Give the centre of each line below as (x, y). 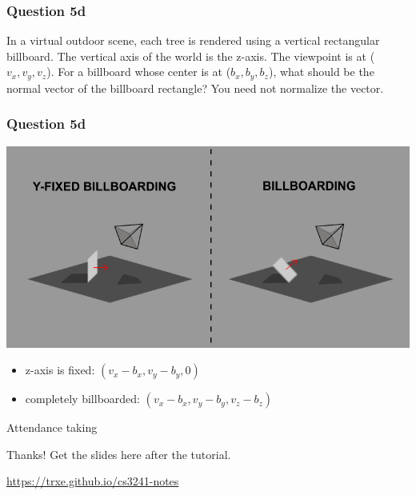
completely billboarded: (82, 399)
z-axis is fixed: (60, 370)
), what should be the (321, 72)
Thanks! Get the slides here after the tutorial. (119, 454)
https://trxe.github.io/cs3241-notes (93, 481)
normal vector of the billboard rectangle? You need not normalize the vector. (195, 88)
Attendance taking (52, 427)
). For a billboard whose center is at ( (139, 72)
